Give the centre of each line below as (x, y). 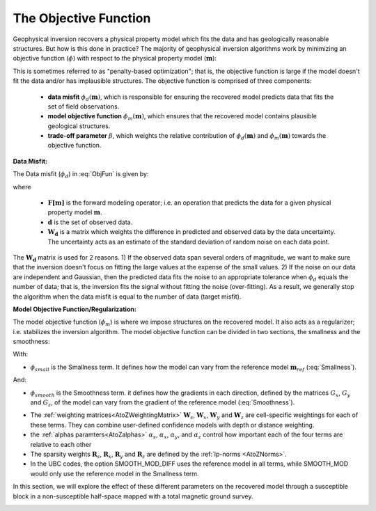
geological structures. (79, 126)
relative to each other (61, 444)
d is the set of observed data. (90, 222)
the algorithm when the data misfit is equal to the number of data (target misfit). (127, 297)
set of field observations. (84, 106)
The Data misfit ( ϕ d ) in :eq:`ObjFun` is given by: (81, 175)
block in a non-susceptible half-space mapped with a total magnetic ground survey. (133, 496)
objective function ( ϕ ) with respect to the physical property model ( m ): (115, 58)
